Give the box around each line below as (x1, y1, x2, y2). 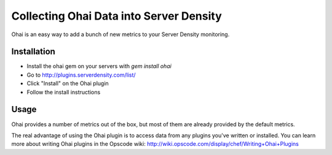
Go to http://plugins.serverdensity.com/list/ (26, 71, 136, 78)
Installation (11, 47, 55, 57)
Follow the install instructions (26, 88, 101, 96)
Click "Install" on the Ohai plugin (26, 80, 109, 87)
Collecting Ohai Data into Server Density (11, 9, 223, 23)
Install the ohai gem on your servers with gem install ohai (26, 62, 172, 70)
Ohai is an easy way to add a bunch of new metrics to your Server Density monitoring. (11, 31, 230, 38)
